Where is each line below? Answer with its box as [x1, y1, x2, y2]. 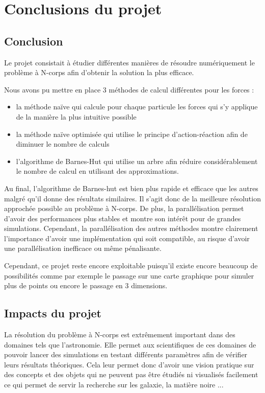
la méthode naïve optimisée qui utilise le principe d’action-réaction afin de [16, 128, 248, 139]
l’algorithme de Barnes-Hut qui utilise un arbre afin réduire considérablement [16, 155, 258, 166]
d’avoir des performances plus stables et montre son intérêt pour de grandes [4, 213, 241, 223]
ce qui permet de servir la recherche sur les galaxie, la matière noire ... [4, 379, 224, 390]
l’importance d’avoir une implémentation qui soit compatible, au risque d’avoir [4, 233, 250, 243]
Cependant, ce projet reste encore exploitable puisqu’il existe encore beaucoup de [4, 260, 258, 271]
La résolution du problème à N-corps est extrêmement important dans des [4, 329, 235, 340]
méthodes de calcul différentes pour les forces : [109, 84, 254, 95]
